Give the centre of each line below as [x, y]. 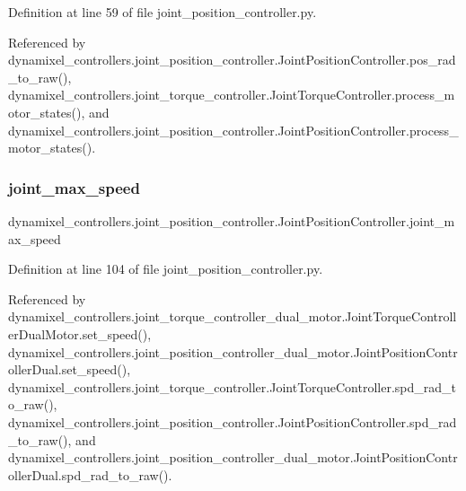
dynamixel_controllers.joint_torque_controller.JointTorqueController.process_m [232, 95]
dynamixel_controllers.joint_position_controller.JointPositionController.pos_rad [232, 60]
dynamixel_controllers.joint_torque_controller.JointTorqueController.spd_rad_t [232, 386]
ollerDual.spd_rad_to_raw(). [90, 474]
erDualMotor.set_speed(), [80, 333]
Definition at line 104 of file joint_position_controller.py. [166, 269]
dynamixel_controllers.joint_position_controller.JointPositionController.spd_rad [233, 421]
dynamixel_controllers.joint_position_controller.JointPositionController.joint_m [232, 220]
